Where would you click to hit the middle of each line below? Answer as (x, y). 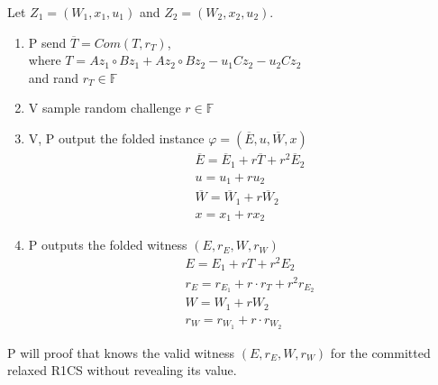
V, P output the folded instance (116, 137)
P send (47, 42)
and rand (54, 77)
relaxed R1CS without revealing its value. (122, 370)
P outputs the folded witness (108, 245)
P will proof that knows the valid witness (121, 352)
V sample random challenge (105, 108)
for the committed (380, 352)
